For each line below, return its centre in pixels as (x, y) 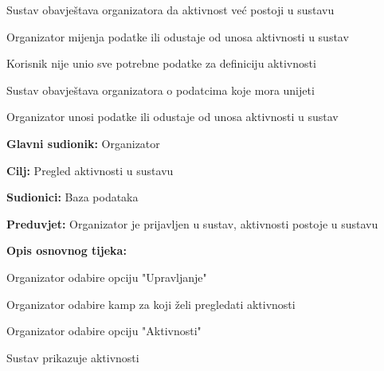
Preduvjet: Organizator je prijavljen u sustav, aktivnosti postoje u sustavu (192, 223)
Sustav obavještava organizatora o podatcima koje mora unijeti (161, 90)
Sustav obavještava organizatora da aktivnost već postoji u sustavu (170, 10)
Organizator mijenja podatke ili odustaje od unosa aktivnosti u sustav (178, 36)
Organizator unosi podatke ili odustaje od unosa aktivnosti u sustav (172, 117)
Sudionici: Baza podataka (72, 197)
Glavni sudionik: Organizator (83, 143)
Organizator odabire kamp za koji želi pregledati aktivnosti (151, 304)
